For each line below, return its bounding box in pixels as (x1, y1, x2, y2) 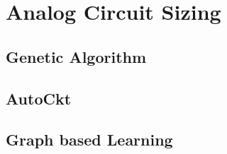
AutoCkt (6, 87, 72, 109)
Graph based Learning (6, 129, 173, 150)
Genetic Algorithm (6, 45, 147, 67)
